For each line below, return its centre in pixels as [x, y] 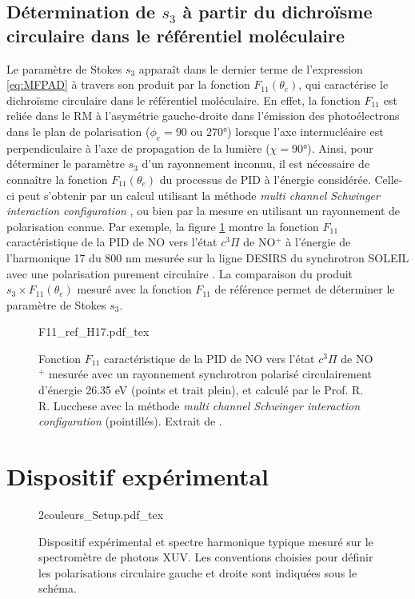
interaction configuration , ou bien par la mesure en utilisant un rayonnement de [204, 211]
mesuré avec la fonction [134, 289]
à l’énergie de [318, 242]
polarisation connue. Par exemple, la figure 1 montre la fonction [163, 226]
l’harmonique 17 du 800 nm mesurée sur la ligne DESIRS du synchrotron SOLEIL [208, 257]
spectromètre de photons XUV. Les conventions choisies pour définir [206, 557]
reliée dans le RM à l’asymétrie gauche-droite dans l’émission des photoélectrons [203, 116]
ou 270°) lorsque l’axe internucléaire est [287, 131]
